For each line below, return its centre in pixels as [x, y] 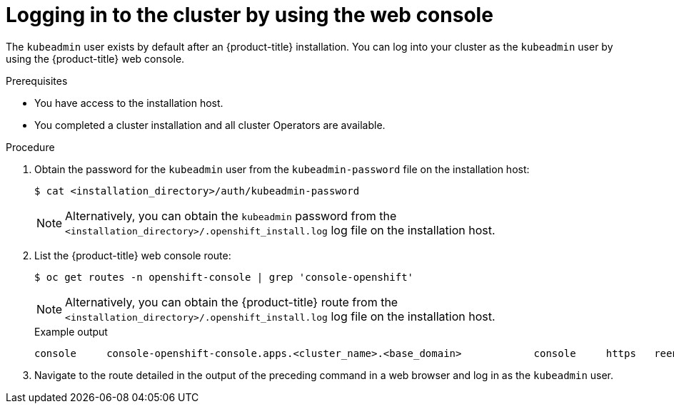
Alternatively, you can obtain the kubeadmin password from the [231, 216]
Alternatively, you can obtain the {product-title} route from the [232, 302]
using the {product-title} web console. [95, 58]
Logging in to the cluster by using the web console [250, 15]
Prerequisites [37, 81]
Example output [71, 331]
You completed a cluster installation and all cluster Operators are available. [210, 125]
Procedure [30, 147]
